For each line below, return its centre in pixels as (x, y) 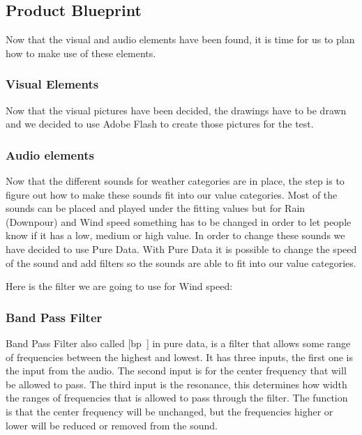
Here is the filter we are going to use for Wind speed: (119, 286)
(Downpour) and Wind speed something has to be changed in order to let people (179, 221)
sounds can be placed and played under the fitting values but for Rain (156, 208)
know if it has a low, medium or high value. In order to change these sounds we (175, 235)
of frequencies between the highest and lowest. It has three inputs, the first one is (180, 357)
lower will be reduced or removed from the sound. (112, 425)
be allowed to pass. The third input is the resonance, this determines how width (176, 384)
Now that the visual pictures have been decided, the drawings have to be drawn (176, 110)
